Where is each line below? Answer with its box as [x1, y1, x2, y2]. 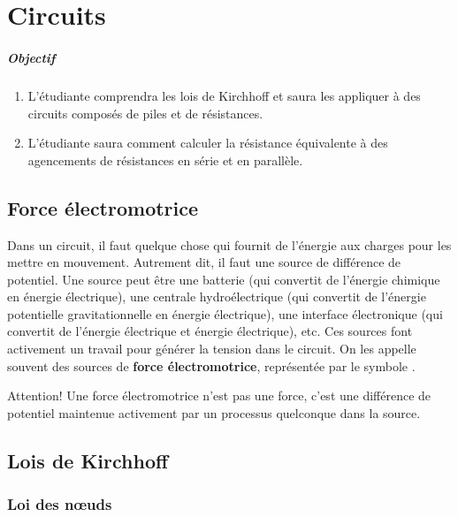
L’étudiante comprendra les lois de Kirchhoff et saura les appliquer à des [27, 86, 421, 104]
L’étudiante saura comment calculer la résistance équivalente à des [27, 133, 388, 152]
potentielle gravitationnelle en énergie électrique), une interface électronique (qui [7, 304, 443, 323]
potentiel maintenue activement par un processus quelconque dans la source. [7, 403, 421, 422]
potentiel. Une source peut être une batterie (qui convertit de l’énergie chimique [7, 270, 440, 288]
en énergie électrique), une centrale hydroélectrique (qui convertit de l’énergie [7, 287, 426, 306]
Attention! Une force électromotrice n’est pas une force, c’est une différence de [7, 386, 431, 405]
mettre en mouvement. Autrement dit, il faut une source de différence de [7, 253, 401, 271]
